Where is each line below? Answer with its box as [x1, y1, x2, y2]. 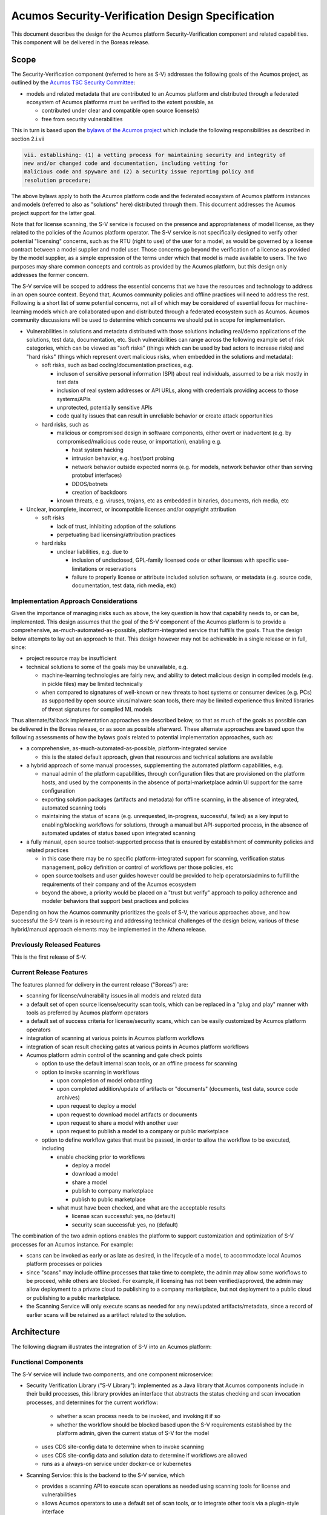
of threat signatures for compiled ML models [41, 705, 153, 713]
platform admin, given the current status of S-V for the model [56, 1430, 209, 1437]
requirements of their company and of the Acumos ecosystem [41, 881, 197, 888]
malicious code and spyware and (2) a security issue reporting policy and [24, 168, 254, 175]
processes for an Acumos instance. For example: [11, 1240, 133, 1248]
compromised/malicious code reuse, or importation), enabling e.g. [56, 438, 222, 445]
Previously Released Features [11, 941, 101, 949]
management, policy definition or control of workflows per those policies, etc [41, 864, 234, 871]
